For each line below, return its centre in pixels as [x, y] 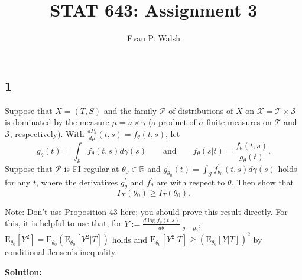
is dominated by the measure [57, 122]
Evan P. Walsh [154, 38]
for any [18, 182]
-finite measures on [238, 122]
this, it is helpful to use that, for [63, 223]
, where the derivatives [77, 182]
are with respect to [191, 182]
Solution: [23, 272]
